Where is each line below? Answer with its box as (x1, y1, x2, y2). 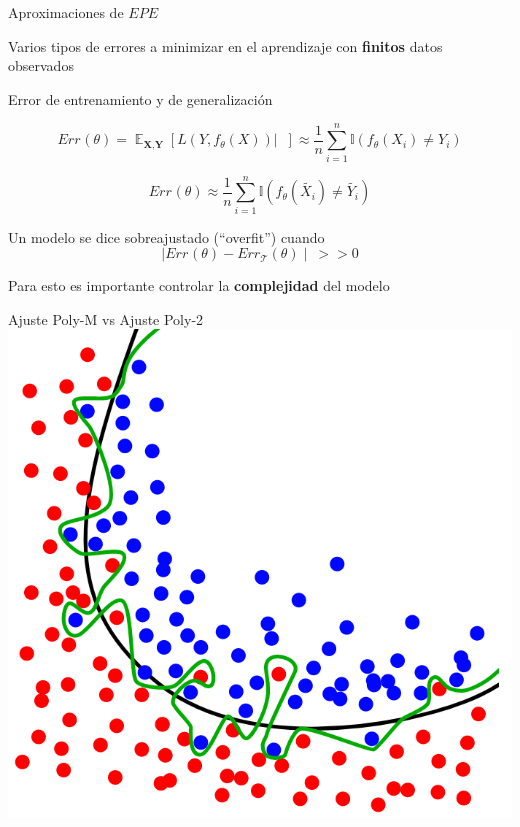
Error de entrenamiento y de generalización (8, 88, 273, 109)
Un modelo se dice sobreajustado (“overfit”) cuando (8, 226, 325, 247)
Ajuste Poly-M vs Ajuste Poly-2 (8, 308, 204, 329)
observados (8, 55, 74, 76)
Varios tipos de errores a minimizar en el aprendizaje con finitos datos (8, 35, 443, 56)
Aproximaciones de (8, 2, 124, 22)
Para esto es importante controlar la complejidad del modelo (8, 275, 390, 296)
